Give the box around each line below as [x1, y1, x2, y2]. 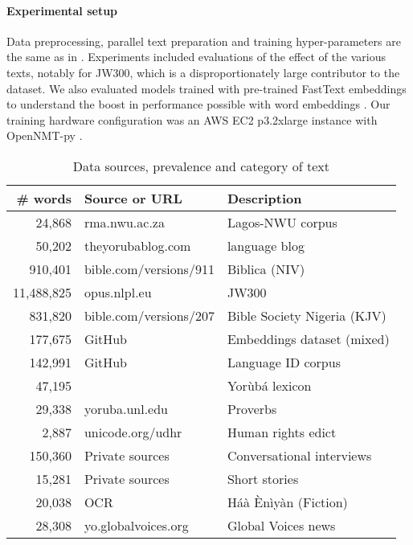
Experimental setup [6, 2, 118, 18]
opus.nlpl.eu [84, 282, 152, 301]
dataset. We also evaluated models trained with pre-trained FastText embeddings [6, 80, 407, 96]
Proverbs [227, 399, 277, 418]
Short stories [227, 469, 299, 488]
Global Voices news [227, 515, 336, 535]
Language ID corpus [227, 352, 341, 371]
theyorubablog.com [84, 236, 191, 255]
